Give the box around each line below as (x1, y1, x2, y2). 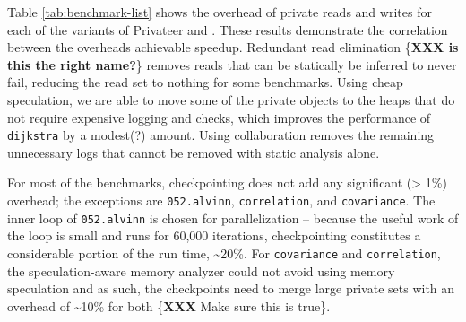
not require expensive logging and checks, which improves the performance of (7, 108, 431, 126)
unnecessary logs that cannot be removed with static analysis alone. (7, 143, 380, 161)
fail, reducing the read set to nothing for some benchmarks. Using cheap (7, 73, 403, 91)
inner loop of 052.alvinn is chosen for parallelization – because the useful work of (7, 208, 459, 227)
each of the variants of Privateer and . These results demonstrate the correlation (7, 20, 448, 39)
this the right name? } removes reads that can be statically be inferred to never (7, 55, 457, 74)
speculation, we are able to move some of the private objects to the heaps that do (7, 90, 455, 109)
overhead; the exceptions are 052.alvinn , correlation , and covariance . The (7, 191, 436, 209)
